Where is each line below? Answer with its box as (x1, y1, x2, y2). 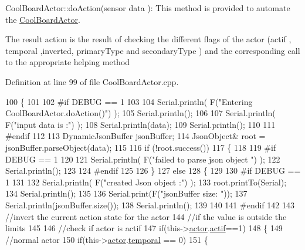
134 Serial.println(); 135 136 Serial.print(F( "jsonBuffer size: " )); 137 (5, 187, 248, 200)
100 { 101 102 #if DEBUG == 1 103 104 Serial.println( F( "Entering (5, 95, 253, 107)
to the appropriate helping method (5, 56, 130, 68)
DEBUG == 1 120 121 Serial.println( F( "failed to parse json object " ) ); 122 (5, 153, 280, 165)
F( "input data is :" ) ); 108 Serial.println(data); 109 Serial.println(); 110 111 (5, 118, 276, 130)
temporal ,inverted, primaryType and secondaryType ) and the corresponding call (5, 44, 300, 56)
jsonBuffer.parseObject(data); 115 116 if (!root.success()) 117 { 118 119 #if (5, 141, 276, 153)
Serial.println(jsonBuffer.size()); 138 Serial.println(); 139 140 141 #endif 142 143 (5, 198, 294, 211)
